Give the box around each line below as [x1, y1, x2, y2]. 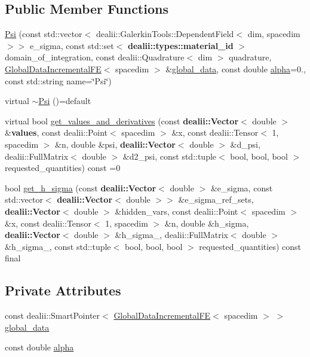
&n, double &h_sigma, [164, 216, 249, 229]
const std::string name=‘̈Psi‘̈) [5, 74, 112, 87]
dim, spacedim [247, 28, 300, 40]
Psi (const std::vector [5, 28, 82, 40]
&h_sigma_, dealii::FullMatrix [115, 228, 228, 241]
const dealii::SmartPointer [5, 309, 100, 322]
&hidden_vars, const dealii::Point [115, 205, 238, 217]
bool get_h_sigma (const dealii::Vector [5, 181, 156, 194]
